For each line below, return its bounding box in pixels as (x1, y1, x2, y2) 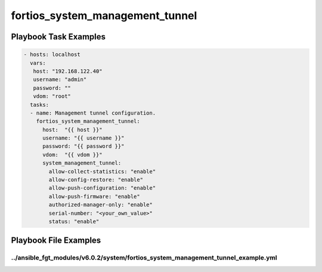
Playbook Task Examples (11, 32, 106, 42)
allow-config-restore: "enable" (48, 177, 143, 183)
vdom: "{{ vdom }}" (42, 151, 103, 158)
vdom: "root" (33, 93, 72, 100)
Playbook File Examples (11, 236, 101, 246)
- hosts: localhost (23, 51, 80, 58)
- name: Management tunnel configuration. (30, 109, 156, 116)
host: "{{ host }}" (42, 126, 103, 133)
